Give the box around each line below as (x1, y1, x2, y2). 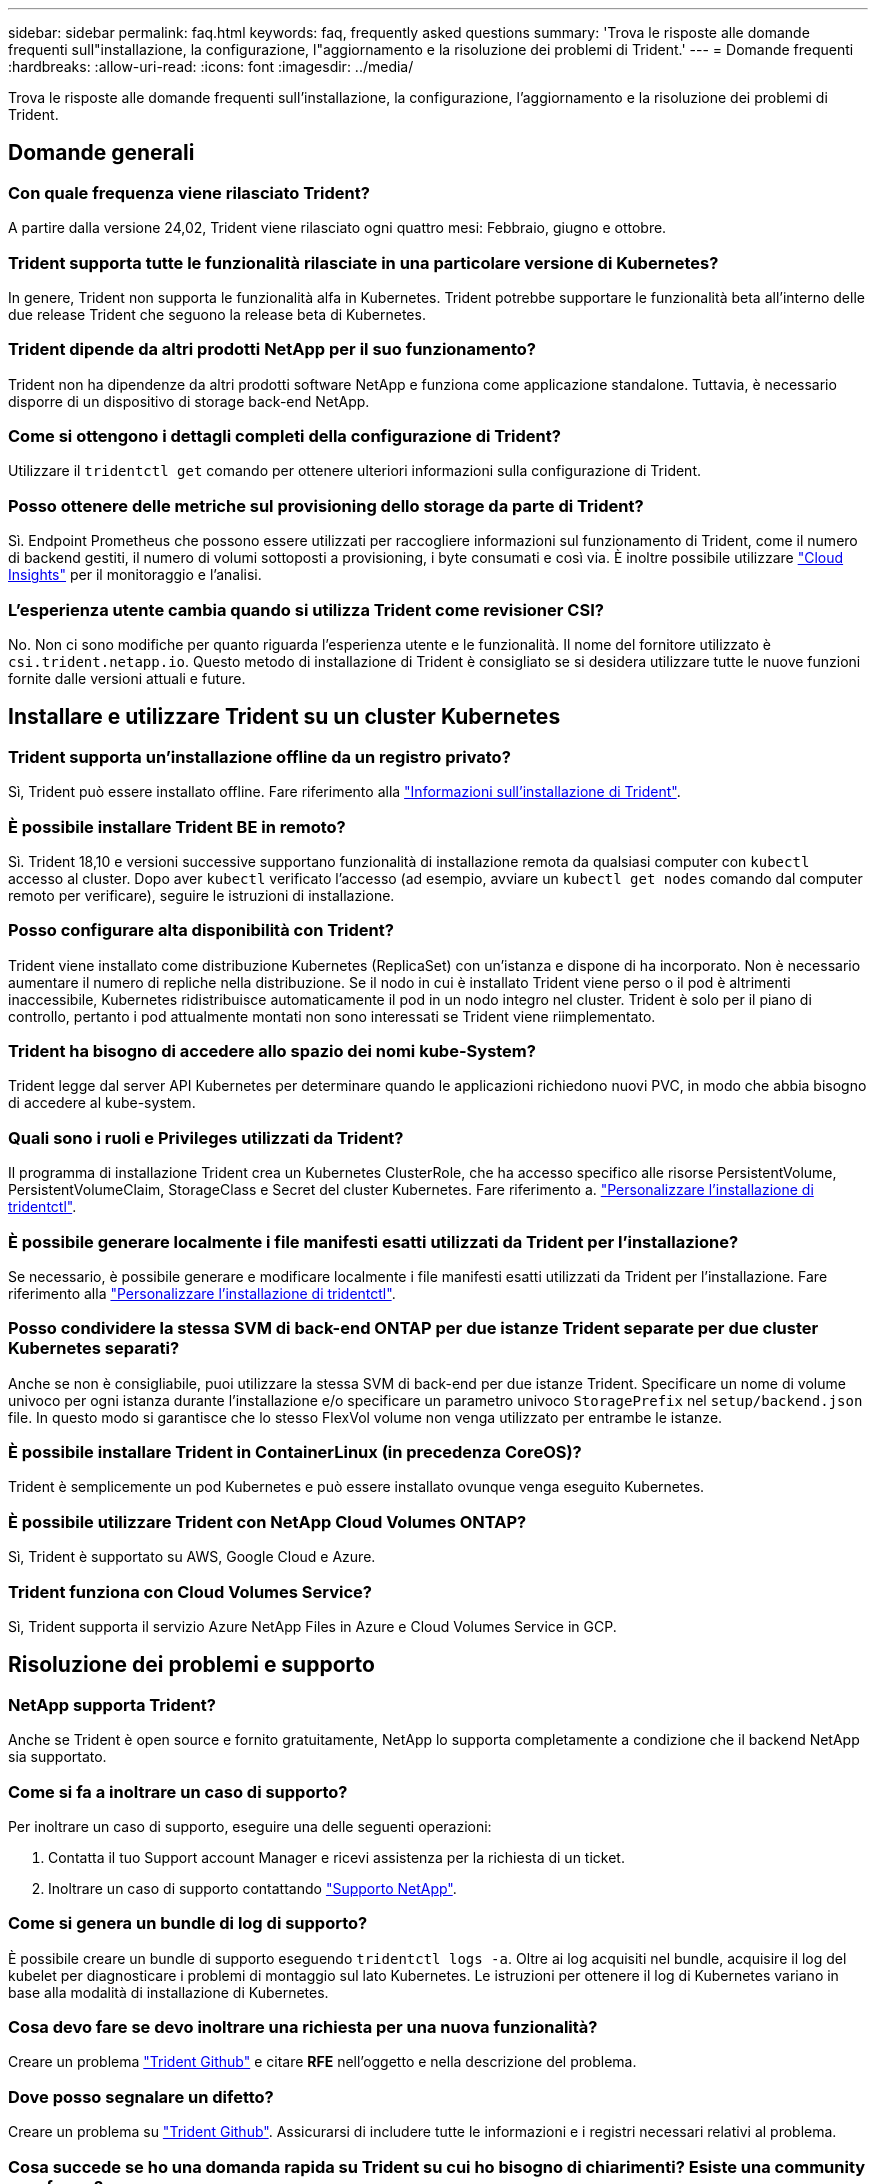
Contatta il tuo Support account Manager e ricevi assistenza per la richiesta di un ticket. (48, 1848, 625, 1866)
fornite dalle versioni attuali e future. (8, 669, 246, 687)
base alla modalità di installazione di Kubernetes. (8, 1983, 329, 2001)
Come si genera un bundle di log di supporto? (8, 1913, 368, 1934)
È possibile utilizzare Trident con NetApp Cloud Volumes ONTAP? (8, 1511, 527, 1532)
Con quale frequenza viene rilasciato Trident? (8, 182, 370, 203)
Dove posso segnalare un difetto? (8, 2086, 274, 2107)
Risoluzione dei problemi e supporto (8, 1652, 375, 1678)
